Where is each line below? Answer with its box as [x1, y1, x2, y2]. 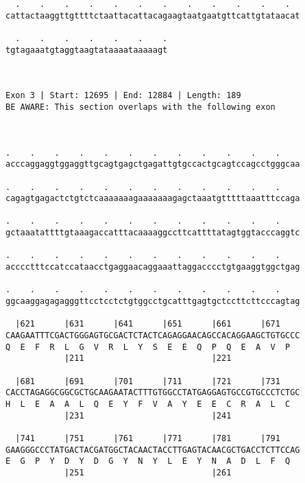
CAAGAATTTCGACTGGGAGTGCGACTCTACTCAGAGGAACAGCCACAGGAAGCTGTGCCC [5, 331, 300, 341]
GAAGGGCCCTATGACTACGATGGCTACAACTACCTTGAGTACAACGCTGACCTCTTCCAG [5, 445, 300, 455]
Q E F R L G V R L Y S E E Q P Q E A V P [5, 342, 291, 352]
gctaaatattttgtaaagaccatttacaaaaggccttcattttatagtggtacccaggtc [5, 228, 300, 238]
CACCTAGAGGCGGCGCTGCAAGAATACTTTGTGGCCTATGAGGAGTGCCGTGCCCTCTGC [5, 388, 300, 398]
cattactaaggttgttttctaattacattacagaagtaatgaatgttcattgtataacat [5, 10, 300, 21]
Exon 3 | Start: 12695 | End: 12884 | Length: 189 [5, 91, 241, 101]
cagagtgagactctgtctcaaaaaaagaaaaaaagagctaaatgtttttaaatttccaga [5, 193, 300, 204]
